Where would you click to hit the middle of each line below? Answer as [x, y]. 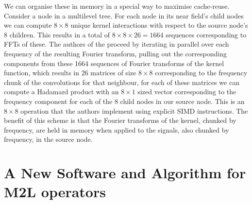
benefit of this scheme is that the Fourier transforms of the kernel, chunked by [120, 120]
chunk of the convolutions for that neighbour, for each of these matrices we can [122, 82]
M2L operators [55, 192]
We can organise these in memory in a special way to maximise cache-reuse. [117, 6]
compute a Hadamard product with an [61, 92]
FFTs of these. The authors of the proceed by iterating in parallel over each [117, 44]
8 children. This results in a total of [57, 34]
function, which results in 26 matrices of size [70, 73]
